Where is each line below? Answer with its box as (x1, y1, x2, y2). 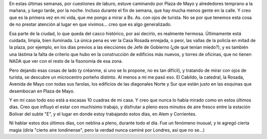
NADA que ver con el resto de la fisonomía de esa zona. (9, 58, 123, 64)
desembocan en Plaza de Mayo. (9, 88, 75, 94)
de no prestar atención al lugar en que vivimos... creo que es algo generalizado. (9, 21, 172, 27)
